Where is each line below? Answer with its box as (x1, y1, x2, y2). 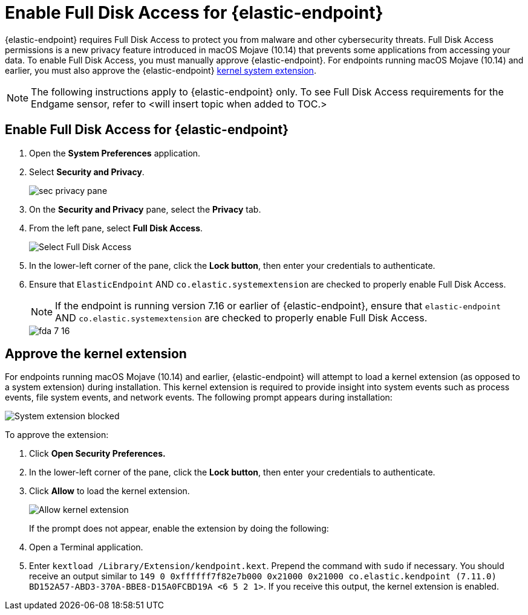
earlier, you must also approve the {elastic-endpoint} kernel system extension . (5, 65, 316, 76)
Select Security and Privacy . (29, 166, 145, 177)
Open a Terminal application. (29, 542, 143, 553)
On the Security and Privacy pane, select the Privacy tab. (29, 204, 261, 214)
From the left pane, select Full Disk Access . (29, 222, 203, 233)
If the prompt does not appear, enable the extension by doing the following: (29, 523, 329, 534)
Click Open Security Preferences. (29, 448, 166, 459)
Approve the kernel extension (5, 346, 187, 362)
